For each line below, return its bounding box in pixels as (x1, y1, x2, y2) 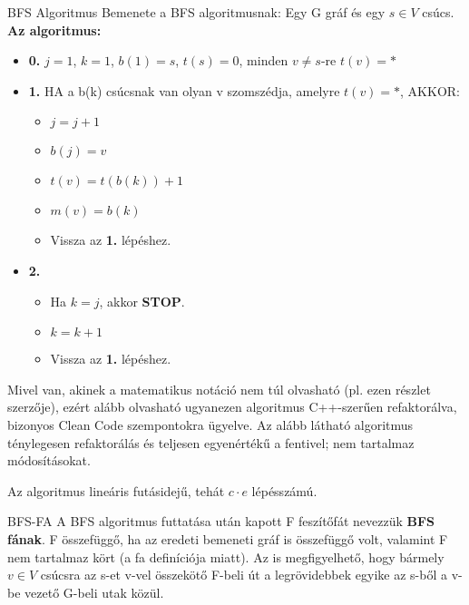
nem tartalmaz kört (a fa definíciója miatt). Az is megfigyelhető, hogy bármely (7, 547, 445, 566)
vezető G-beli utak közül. (24, 582, 164, 601)
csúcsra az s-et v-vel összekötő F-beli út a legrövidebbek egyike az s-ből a (40, 565, 447, 584)
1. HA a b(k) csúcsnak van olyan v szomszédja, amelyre (28, 81, 340, 100)
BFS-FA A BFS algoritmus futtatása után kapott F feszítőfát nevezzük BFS (7, 512, 435, 531)
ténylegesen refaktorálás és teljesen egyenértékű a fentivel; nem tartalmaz (7, 433, 415, 452)
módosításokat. (7, 451, 91, 470)
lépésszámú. (251, 481, 318, 500)
